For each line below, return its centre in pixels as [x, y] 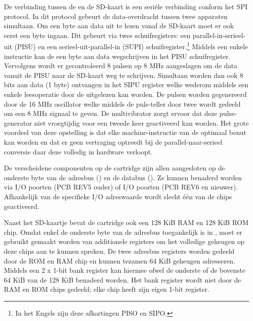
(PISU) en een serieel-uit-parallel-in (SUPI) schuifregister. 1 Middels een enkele [131, 46]
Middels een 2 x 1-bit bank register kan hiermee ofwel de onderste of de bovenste [125, 270]
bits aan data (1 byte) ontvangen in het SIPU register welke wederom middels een [126, 85]
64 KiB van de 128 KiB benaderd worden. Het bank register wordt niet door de [123, 279]
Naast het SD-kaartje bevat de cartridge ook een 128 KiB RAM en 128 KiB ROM [126, 222]
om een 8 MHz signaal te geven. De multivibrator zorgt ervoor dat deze [111, 113]
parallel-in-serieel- [219, 35]
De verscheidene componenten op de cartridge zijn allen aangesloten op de [115, 168]
